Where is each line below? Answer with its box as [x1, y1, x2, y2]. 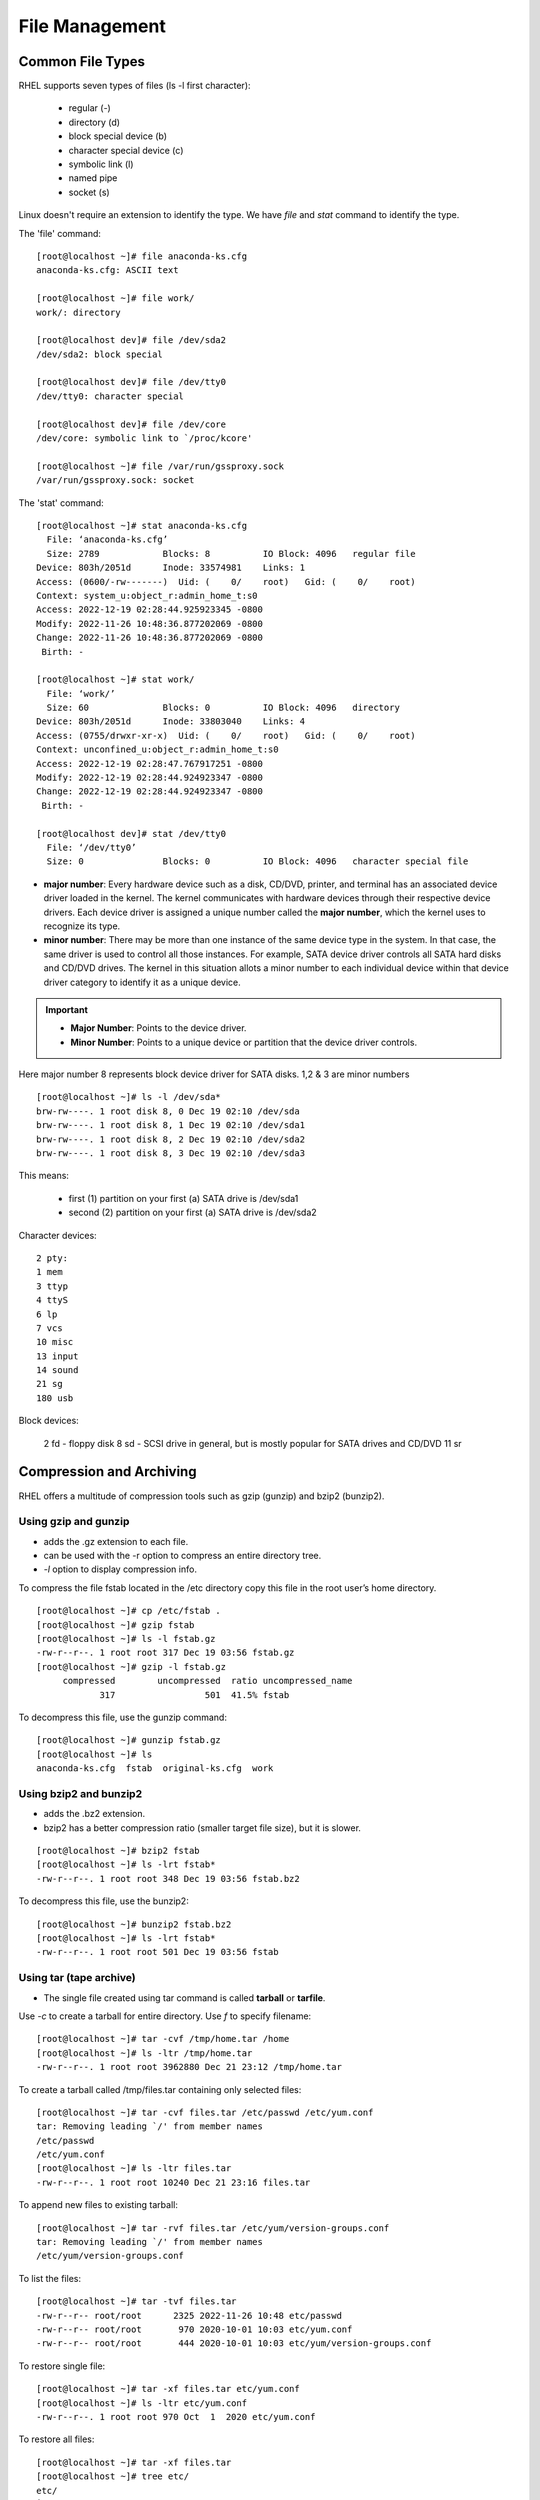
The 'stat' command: [18, 496, 104, 509]
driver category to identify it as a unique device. [43, 976, 242, 988]
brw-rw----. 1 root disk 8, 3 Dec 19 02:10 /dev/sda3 [36, 1148, 305, 1159]
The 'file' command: [18, 227, 102, 239]
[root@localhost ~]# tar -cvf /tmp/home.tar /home [36, 2033, 290, 2045]
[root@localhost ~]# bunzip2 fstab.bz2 [36, 1918, 232, 1930]
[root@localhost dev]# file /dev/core [36, 418, 227, 430]
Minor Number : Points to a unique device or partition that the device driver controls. [70, 1036, 418, 1048]
